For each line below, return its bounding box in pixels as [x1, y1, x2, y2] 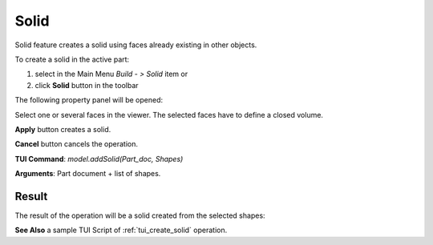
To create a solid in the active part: [14, 54, 130, 64]
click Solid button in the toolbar [34, 80, 140, 90]
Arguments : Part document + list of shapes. [14, 169, 161, 179]
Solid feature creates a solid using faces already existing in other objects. [14, 40, 257, 50]
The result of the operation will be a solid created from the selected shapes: [14, 211, 265, 220]
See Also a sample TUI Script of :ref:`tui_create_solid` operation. [14, 225, 228, 235]
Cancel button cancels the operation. [14, 139, 139, 149]
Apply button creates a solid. [14, 124, 111, 134]
